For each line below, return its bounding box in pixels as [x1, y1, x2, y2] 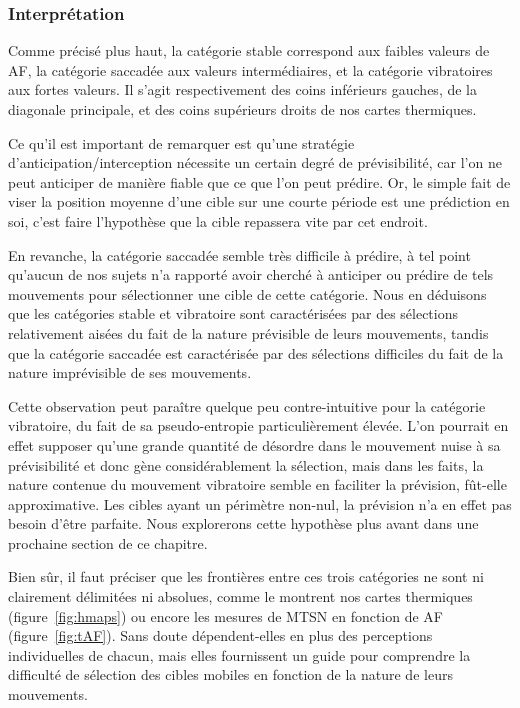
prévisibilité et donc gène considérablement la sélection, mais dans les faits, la [8, 454, 484, 475]
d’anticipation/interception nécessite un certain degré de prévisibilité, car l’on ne [8, 152, 502, 173]
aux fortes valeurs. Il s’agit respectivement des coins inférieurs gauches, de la [8, 79, 477, 100]
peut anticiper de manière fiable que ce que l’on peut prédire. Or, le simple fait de [8, 171, 511, 192]
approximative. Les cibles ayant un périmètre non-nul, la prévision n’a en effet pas [8, 493, 512, 514]
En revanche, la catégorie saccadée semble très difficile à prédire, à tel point [8, 244, 471, 265]
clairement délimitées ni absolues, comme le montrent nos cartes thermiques [8, 586, 473, 607]
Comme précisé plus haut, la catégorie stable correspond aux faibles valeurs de [8, 40, 490, 61]
